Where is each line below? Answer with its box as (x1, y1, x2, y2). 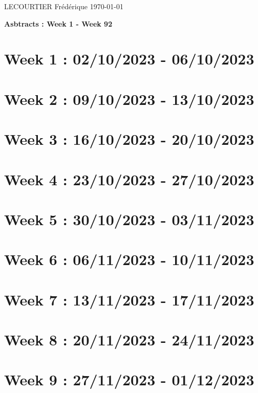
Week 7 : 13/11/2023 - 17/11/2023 (4, 289, 254, 310)
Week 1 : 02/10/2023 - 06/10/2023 (4, 48, 254, 69)
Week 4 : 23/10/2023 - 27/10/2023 (4, 168, 254, 189)
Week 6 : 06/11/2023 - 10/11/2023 (4, 249, 254, 270)
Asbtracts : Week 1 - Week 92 (4, 18, 113, 29)
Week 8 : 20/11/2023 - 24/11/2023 (4, 329, 254, 350)
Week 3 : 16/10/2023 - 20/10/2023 (4, 128, 254, 149)
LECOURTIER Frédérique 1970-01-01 (4, 1, 124, 11)
